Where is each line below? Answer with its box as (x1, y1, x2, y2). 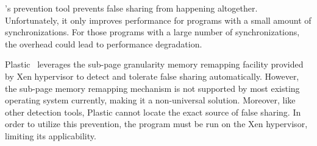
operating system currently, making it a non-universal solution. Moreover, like (5, 94, 296, 106)
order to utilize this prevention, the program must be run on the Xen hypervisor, (5, 117, 308, 130)
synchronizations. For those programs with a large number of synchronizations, (5, 26, 300, 38)
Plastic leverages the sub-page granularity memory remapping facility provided (5, 58, 304, 71)
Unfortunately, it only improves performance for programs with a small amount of (5, 13, 312, 26)
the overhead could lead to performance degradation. (5, 37, 202, 50)
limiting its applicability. (5, 129, 96, 142)
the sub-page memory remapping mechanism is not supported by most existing (5, 82, 300, 94)
